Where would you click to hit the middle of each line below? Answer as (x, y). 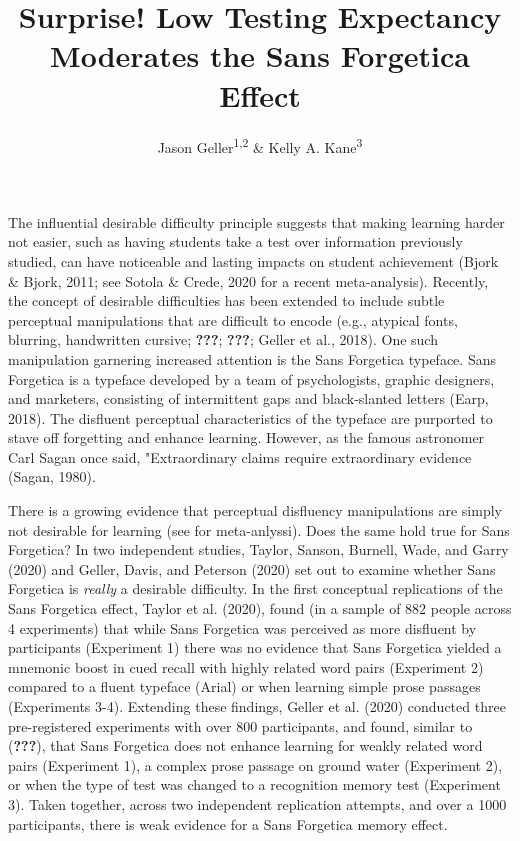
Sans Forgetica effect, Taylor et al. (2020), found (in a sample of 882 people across (260, 608)
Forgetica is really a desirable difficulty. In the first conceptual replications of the (255, 588)
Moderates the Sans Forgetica (260, 55)
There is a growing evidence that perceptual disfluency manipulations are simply (255, 510)
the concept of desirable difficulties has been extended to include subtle (226, 300)
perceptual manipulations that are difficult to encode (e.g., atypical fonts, (233, 319)
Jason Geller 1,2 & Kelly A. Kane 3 (260, 145)
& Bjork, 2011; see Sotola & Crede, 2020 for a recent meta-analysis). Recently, (248, 280)
